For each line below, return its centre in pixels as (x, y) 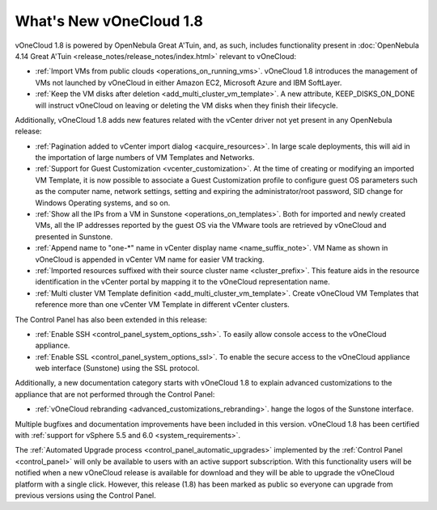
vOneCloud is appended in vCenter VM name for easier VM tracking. (150, 259)
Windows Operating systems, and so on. (103, 203)
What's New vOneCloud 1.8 (109, 21)
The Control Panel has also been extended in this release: (111, 319)
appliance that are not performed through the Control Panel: (115, 394)
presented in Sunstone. (74, 236)
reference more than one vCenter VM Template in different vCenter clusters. (163, 305)
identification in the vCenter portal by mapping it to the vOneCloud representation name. (183, 282)
